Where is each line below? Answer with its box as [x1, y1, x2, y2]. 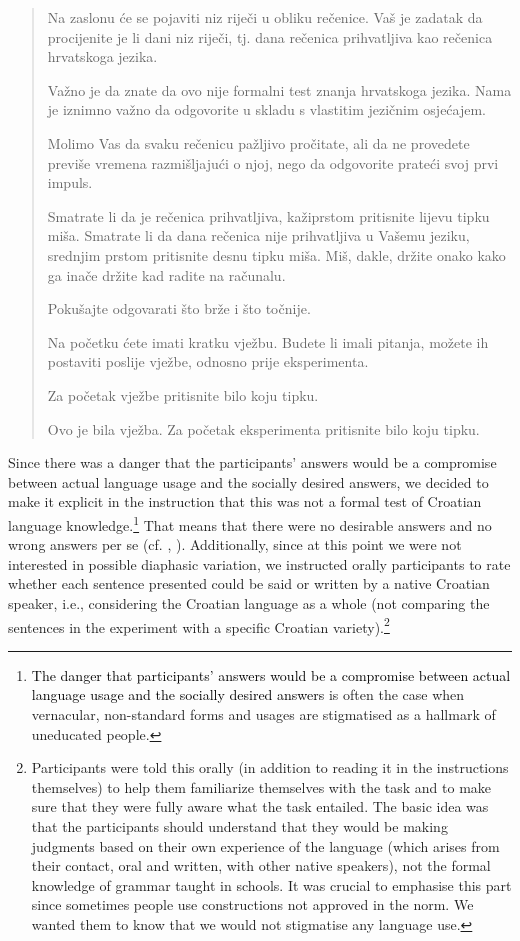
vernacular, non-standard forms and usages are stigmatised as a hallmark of [31, 703, 496, 724]
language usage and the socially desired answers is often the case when [31, 684, 465, 705]
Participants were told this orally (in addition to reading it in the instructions [31, 757, 509, 778]
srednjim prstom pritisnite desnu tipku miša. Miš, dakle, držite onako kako [47, 244, 506, 265]
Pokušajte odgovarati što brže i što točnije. [47, 298, 311, 319]
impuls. [47, 172, 93, 193]
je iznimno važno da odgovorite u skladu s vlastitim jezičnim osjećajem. [47, 99, 487, 120]
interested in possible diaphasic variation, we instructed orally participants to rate [8, 553, 511, 574]
